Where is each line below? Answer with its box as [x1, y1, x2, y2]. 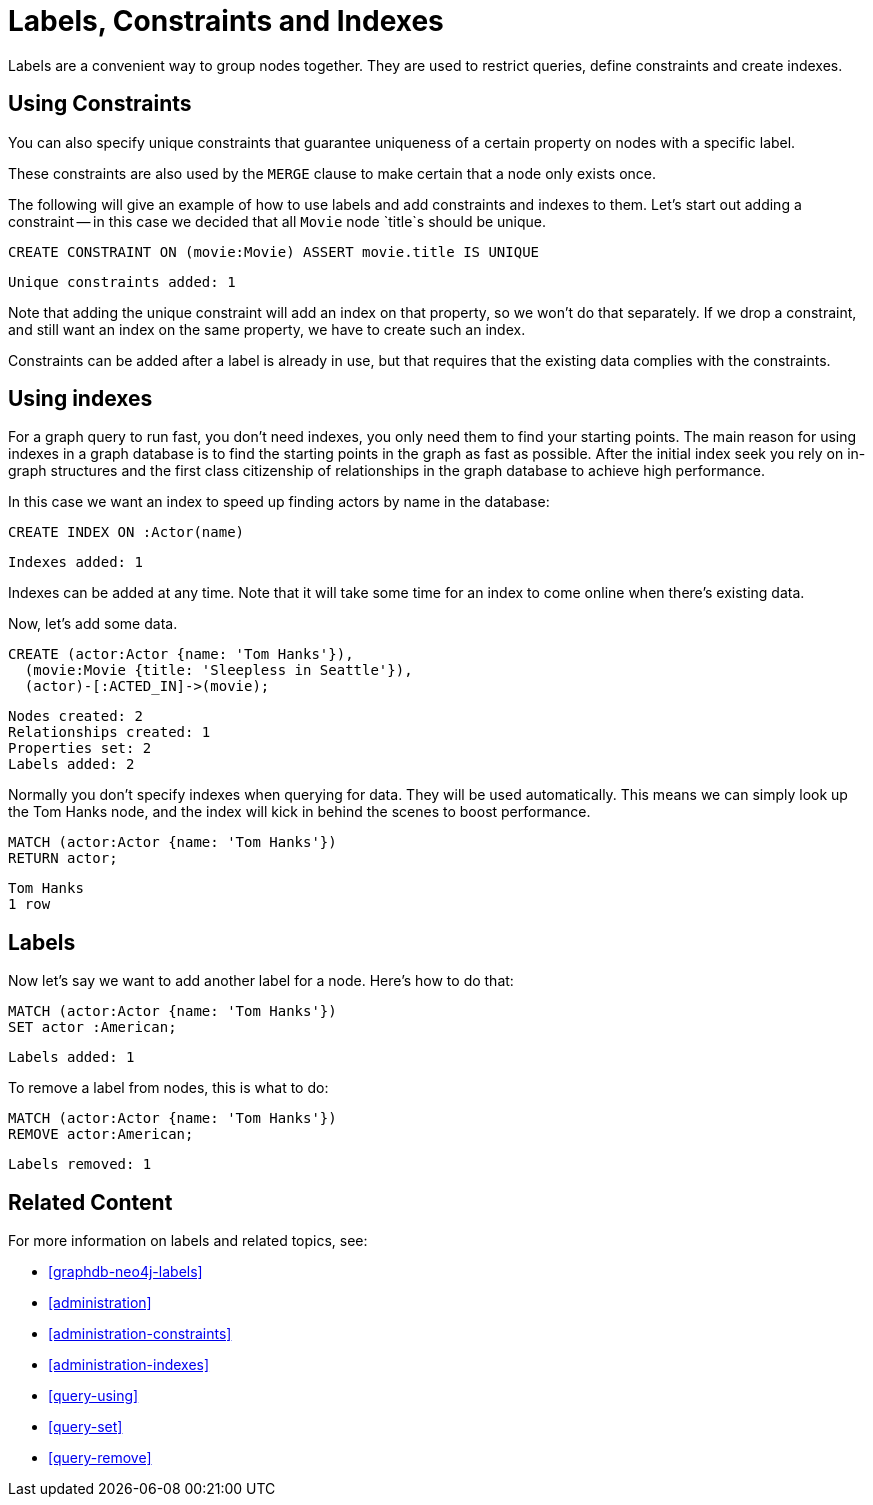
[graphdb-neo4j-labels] [48, 1263, 203, 1281]
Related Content [8, 1189, 173, 1215]
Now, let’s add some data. [8, 615, 178, 633]
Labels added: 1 [8, 1049, 135, 1066]
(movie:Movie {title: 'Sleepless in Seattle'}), [24, 662, 413, 679]
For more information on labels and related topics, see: [8, 1232, 368, 1250]
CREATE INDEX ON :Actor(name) [8, 524, 245, 541]
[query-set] [48, 1418, 123, 1436]
